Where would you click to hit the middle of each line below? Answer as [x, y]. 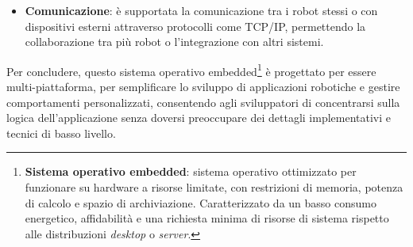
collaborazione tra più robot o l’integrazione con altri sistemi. [174, 42]
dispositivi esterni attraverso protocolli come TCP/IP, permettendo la [195, 26]
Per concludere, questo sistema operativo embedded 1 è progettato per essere [191, 70]
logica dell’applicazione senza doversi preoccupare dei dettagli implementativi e [199, 118]
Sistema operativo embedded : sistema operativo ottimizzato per [191, 171]
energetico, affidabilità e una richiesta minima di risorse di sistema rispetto [207, 218]
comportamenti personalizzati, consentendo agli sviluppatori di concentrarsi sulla [203, 102]
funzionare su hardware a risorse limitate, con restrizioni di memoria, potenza [214, 187]
